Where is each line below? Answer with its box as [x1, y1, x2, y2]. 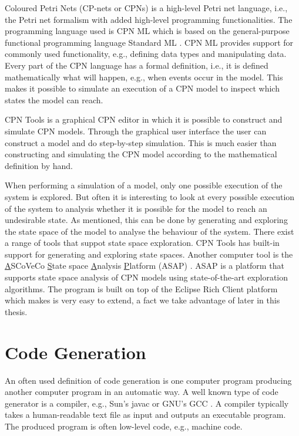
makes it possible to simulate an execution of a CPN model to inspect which [5, 82, 280, 94]
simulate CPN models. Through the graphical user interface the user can [5, 124, 267, 137]
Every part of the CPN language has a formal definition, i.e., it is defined [5, 59, 268, 71]
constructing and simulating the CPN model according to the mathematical [5, 148, 277, 160]
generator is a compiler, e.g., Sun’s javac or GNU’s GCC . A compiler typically [5, 397, 289, 409]
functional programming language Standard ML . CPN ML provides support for [5, 36, 294, 48]
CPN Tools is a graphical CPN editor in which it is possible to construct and [5, 113, 283, 126]
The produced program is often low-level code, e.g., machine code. [5, 420, 243, 432]
